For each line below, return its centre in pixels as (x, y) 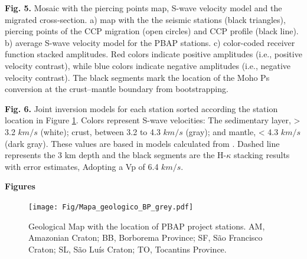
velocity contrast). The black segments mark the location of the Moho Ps (137, 77)
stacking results (262, 155)
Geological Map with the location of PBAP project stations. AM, (147, 226)
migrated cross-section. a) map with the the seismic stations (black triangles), (145, 19)
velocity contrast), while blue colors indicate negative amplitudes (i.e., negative (148, 65)
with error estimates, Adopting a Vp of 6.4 (82, 166)
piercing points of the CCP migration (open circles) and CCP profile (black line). (152, 31)
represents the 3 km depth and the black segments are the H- (116, 155)
